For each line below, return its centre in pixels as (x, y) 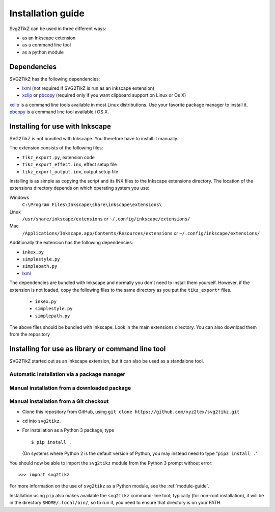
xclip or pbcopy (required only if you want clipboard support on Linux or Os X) (104, 95)
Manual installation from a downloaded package (70, 388)
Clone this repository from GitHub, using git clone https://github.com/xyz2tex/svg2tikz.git (131, 412)
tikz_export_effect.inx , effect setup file (70, 164)
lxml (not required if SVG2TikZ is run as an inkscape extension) (88, 88)
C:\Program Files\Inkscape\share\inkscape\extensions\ (92, 205)
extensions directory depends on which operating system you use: (79, 188)
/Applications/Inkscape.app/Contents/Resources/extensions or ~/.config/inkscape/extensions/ (141, 233)
